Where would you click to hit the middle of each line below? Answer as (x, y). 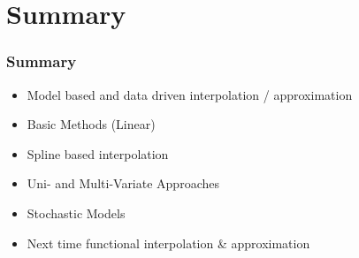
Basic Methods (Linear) (91, 124)
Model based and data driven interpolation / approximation (190, 94)
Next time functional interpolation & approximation (168, 243)
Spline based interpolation (98, 153)
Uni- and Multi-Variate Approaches (123, 183)
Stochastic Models (76, 212)
